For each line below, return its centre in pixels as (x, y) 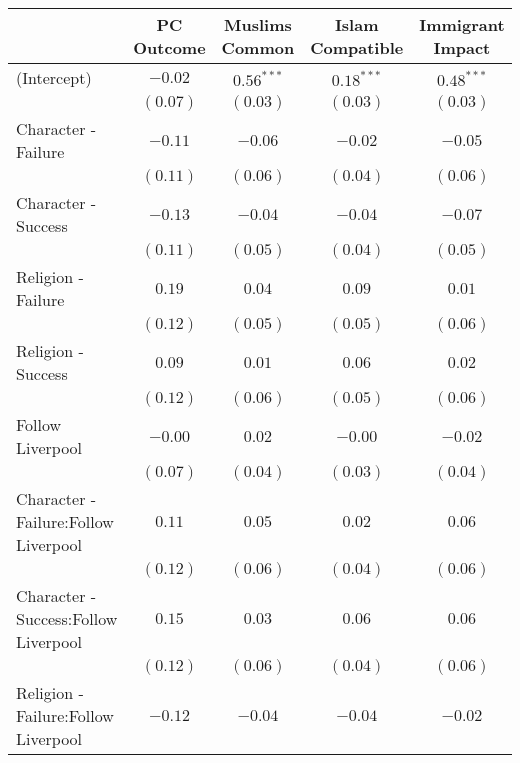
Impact (462, 47)
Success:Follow (67, 618)
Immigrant (462, 24)
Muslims (258, 24)
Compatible (357, 47)
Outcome (169, 47)
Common (258, 47)
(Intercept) (54, 77)
